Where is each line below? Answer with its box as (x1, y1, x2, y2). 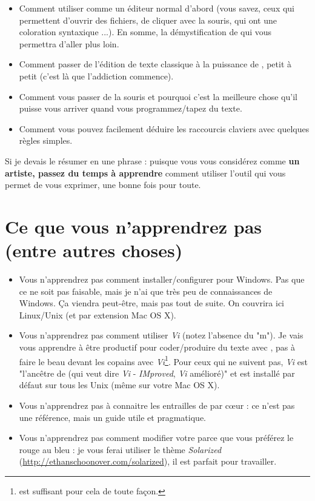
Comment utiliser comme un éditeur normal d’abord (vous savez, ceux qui (19, 2, 294, 14)
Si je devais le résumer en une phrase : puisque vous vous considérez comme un (5, 154, 300, 167)
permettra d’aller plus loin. (19, 37, 119, 50)
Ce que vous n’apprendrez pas (5, 214, 262, 238)
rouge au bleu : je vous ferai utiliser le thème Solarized (19, 443, 222, 456)
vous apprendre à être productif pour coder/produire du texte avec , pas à (19, 341, 295, 353)
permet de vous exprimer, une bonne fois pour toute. (5, 178, 201, 191)
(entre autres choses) (5, 238, 183, 263)
